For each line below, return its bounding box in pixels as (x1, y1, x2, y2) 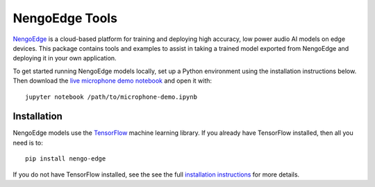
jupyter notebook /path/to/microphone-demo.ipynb (25, 92, 198, 101)
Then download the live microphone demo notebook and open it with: (12, 76, 212, 85)
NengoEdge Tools (12, 10, 118, 26)
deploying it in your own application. (12, 54, 117, 63)
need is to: (12, 138, 43, 147)
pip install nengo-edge (25, 155, 106, 163)
